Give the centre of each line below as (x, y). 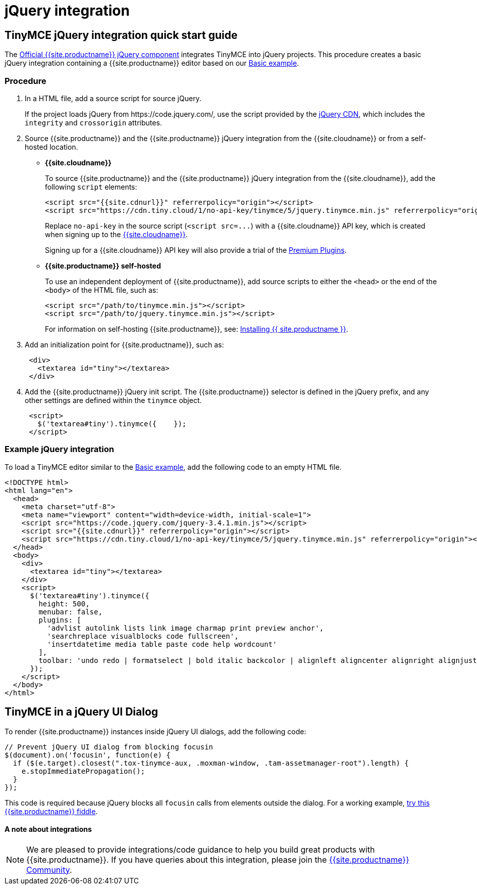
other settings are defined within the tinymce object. (113, 400)
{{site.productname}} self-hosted (103, 265)
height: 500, (64, 604)
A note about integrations (48, 829)
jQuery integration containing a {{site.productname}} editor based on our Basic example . (152, 63)
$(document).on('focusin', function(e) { (88, 755)
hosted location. (51, 147)
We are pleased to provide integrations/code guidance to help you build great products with (201, 849)
